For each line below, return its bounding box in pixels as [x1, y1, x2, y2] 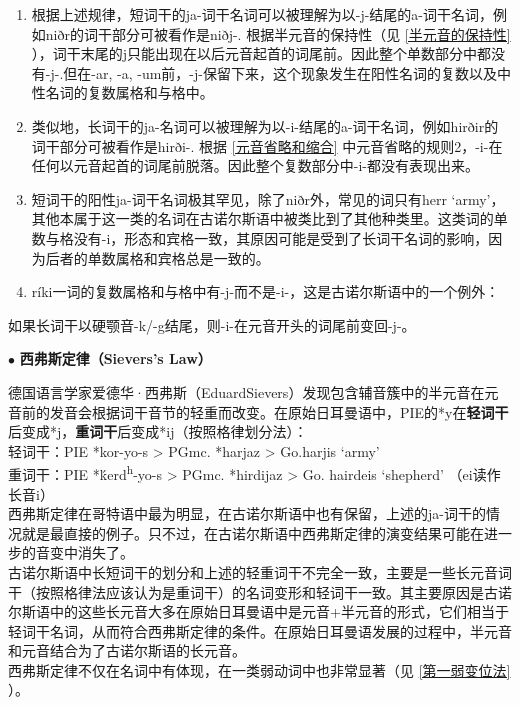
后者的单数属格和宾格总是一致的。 [45, 247, 270, 268]
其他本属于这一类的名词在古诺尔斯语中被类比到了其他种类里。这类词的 [31, 208, 494, 229]
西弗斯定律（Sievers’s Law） [19, 348, 212, 369]
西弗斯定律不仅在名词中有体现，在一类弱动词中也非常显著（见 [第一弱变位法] [8, 659, 511, 680]
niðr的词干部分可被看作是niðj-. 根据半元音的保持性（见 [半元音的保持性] [45, 23, 511, 44]
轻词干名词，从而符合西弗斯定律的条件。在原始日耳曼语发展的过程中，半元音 [8, 620, 512, 641]
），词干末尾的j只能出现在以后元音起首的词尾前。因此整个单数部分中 [31, 43, 478, 64]
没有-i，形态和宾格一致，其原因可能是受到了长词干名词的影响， [73, 227, 489, 248]
